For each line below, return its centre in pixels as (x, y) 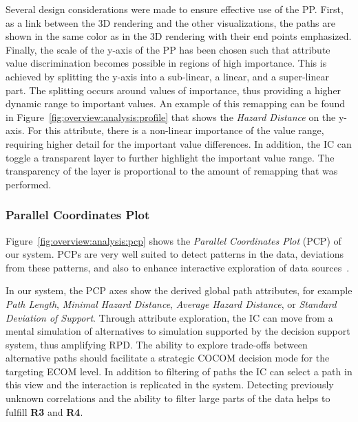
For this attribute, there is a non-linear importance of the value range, (176, 130)
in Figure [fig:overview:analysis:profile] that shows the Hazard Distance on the (171, 116)
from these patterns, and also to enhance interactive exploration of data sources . (178, 267)
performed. (29, 184)
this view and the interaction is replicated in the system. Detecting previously (170, 385)
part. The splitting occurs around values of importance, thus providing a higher (173, 90)
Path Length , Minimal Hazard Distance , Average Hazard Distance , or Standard (171, 303)
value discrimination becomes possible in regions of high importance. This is (166, 63)
